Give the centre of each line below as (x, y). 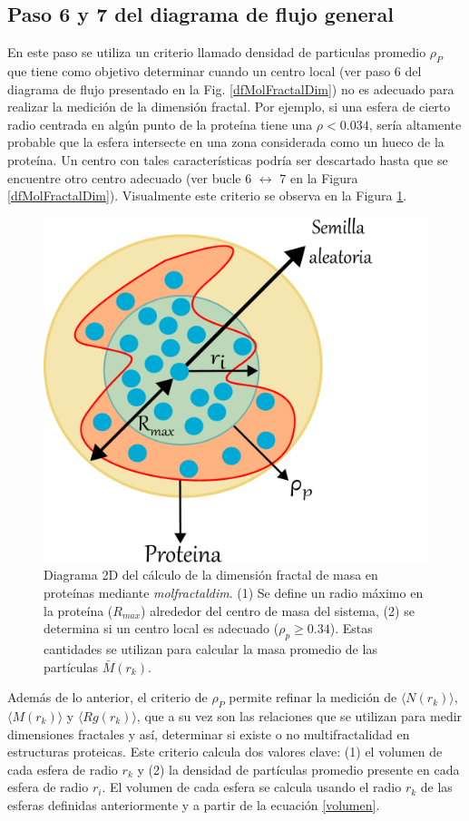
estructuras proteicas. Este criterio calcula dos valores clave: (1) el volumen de (225, 752)
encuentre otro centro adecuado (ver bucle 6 (130, 177)
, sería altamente (415, 124)
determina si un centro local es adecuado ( (161, 628)
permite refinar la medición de (313, 697)
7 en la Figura (319, 177)
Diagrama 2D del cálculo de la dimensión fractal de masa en (211, 575)
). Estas (351, 628)
